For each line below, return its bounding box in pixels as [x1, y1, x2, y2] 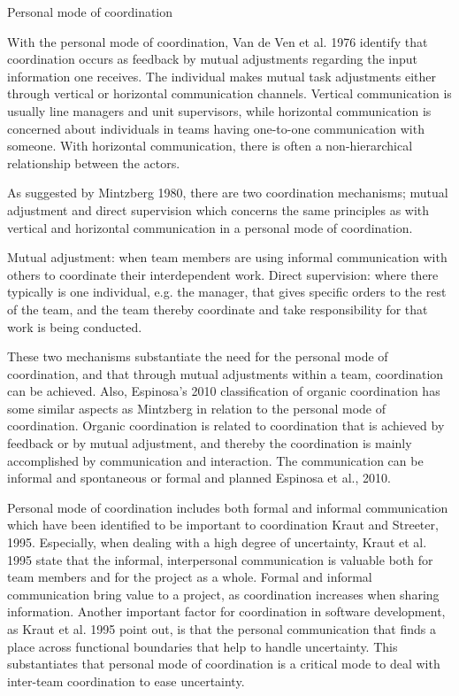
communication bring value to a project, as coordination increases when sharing [7, 584, 440, 603]
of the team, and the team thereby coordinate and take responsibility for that [7, 299, 428, 318]
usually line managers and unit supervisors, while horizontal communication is [7, 101, 432, 120]
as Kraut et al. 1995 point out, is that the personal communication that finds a [7, 620, 436, 638]
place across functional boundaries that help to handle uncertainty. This [7, 637, 398, 655]
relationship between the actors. [7, 153, 180, 172]
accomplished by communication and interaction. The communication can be [7, 451, 424, 469]
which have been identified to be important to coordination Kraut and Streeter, [7, 515, 439, 534]
